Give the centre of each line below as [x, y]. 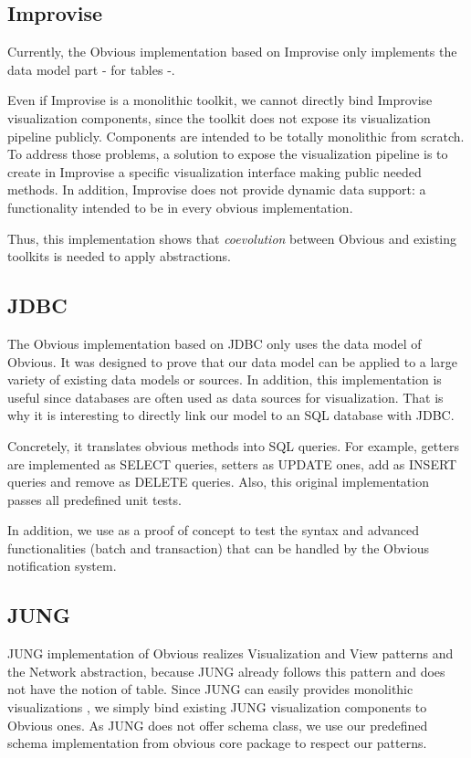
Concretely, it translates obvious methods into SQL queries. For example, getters [233, 445]
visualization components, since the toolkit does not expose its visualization [219, 117]
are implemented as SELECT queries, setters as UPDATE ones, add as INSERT [232, 463]
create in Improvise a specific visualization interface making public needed [215, 171]
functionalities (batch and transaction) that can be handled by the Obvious [218, 547]
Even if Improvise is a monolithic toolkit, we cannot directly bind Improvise [220, 100]
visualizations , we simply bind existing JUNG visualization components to [217, 707]
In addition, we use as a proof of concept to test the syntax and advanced [214, 530]
